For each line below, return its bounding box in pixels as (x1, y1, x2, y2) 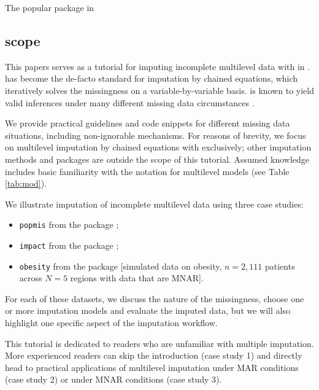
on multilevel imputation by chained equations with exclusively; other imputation (5, 141, 312, 154)
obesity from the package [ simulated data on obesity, (19, 259, 222, 272)
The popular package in (5, 1, 94, 14)
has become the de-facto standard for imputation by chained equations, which (5, 72, 298, 85)
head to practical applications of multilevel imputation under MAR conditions (5, 361, 299, 373)
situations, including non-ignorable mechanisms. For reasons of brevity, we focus (5, 128, 306, 141)
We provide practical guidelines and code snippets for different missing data (5, 117, 290, 130)
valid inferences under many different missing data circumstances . (5, 96, 255, 109)
